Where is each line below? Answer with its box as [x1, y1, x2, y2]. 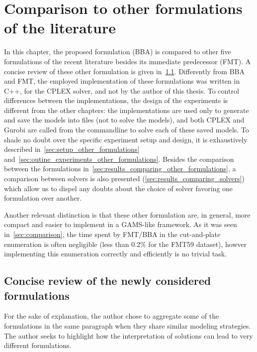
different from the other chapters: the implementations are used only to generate [4, 105, 249, 115]
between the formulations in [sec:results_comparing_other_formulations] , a [4, 163, 236, 174]
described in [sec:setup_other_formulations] [4, 144, 140, 154]
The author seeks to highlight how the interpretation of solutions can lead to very [4, 330, 253, 341]
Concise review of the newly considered [4, 273, 211, 288]
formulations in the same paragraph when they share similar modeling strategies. [4, 320, 251, 331]
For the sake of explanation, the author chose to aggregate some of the [4, 311, 219, 321]
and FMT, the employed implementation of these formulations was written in [4, 76, 240, 86]
